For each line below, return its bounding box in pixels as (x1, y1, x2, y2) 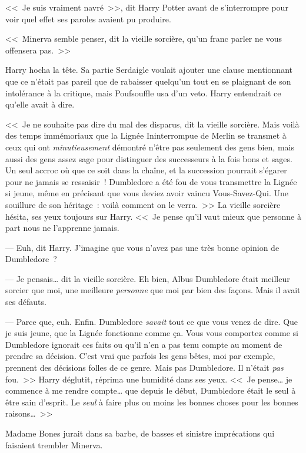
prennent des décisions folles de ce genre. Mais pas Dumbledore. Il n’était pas (5, 361, 284, 374)
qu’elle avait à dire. (5, 98, 75, 110)
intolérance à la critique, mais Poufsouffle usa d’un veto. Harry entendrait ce (5, 86, 281, 99)
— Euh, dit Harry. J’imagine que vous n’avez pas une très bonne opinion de (5, 241, 280, 253)
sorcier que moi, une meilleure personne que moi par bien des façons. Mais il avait (5, 284, 301, 296)
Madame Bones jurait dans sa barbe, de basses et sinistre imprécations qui (5, 427, 275, 439)
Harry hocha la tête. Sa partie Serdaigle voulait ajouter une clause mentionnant (5, 63, 292, 76)
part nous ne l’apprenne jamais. (5, 222, 119, 234)
